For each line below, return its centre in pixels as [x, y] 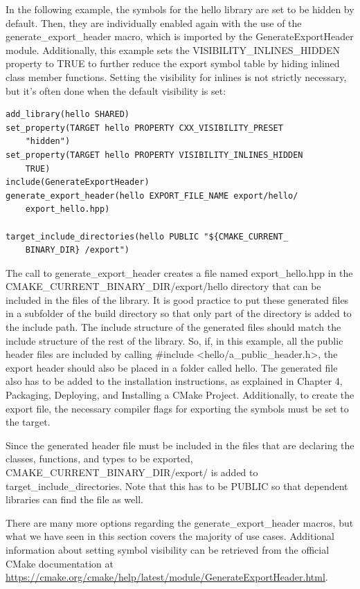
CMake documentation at [60, 563]
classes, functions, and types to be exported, [99, 459]
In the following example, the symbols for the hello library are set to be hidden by [180, 9]
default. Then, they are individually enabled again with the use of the [154, 22]
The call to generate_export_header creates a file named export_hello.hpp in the [179, 272]
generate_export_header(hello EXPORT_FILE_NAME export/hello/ [152, 196]
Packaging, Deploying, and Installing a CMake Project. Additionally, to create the [180, 395]
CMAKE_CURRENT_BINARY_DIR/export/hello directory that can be [163, 286]
